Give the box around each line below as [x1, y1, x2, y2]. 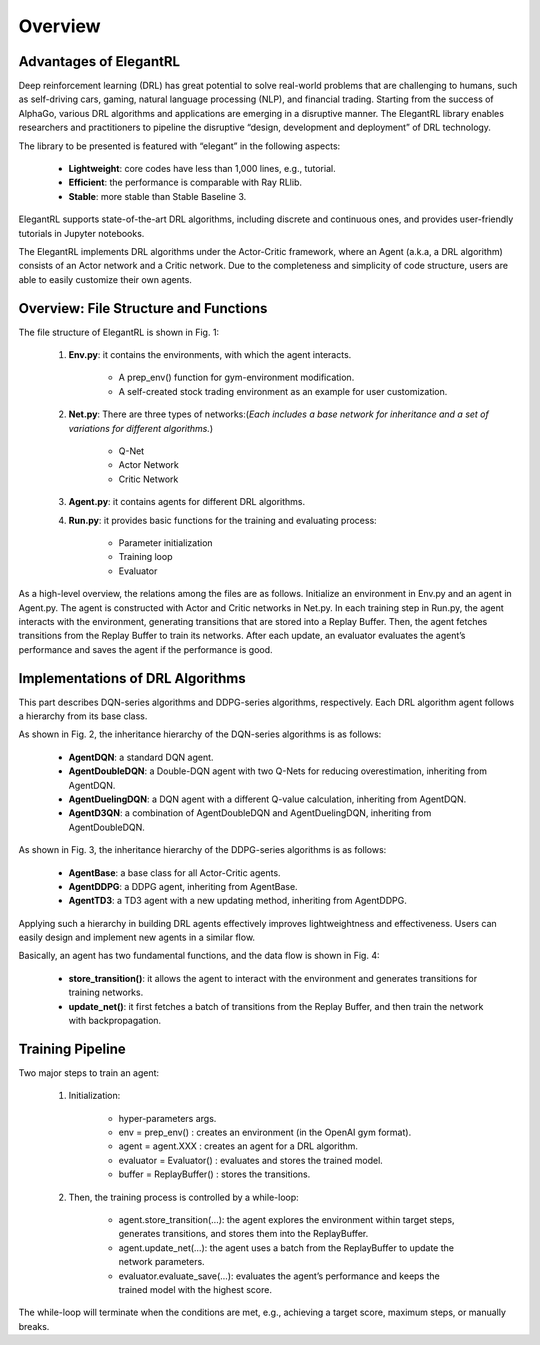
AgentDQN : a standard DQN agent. [68, 751, 214, 763]
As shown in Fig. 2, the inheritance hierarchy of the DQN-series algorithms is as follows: [18, 728, 382, 740]
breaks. [18, 1320, 50, 1332]
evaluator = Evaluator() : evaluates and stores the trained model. [118, 1154, 384, 1166]
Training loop [118, 551, 173, 563]
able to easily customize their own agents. [18, 273, 192, 285]
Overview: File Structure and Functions [18, 300, 268, 317]
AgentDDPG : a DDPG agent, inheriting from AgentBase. [68, 880, 299, 892]
